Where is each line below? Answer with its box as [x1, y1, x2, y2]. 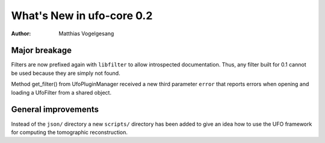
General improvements [11, 105, 99, 115]
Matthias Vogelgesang [58, 30, 114, 37]
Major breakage [11, 45, 72, 56]
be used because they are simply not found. [11, 69, 120, 77]
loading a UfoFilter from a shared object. [11, 89, 111, 96]
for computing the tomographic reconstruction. [11, 129, 128, 136]
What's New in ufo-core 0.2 [11, 9, 153, 22]
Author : [11, 30, 31, 37]
